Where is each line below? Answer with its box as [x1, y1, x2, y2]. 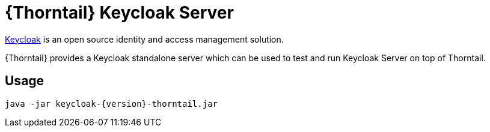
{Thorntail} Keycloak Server [5, 2, 234, 23]
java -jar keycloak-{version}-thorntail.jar [5, 98, 218, 109]
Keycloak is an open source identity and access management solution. [5, 34, 284, 44]
